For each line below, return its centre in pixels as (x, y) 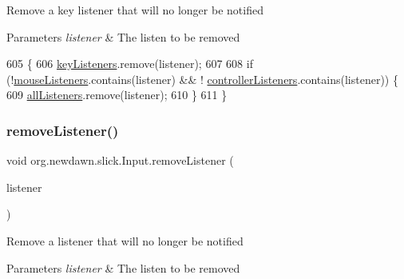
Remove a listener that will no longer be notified (125, 240)
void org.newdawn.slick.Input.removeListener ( (120, 160)
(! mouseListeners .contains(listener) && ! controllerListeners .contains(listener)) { (202, 79)
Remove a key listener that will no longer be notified (135, 10)
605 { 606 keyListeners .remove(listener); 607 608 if (130, 64)
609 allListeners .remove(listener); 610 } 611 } (117, 95)
